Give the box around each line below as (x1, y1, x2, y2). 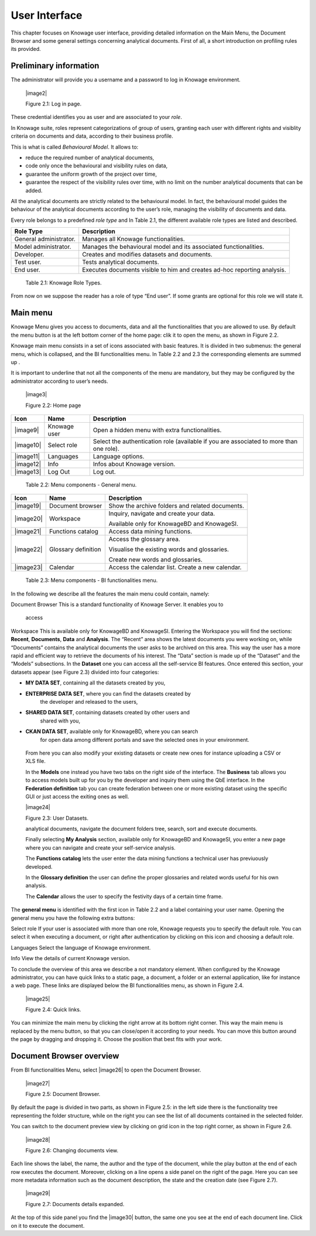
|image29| (25, 1190, 50, 1197)
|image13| (14, 467, 42, 475)
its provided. (11, 46, 41, 53)
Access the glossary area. (108, 535, 181, 543)
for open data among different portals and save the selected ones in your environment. (40, 736, 250, 743)
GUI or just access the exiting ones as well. (25, 793, 129, 800)
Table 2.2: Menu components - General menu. (25, 481, 137, 488)
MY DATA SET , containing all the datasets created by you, (25, 679, 166, 686)
